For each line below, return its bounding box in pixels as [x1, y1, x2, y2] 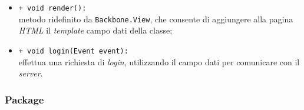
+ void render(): [18, 4, 87, 12]
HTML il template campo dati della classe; [18, 24, 173, 36]
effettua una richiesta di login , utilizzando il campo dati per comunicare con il [18, 55, 300, 68]
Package [5, 92, 44, 106]
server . [18, 67, 43, 79]
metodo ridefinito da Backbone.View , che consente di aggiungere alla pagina [18, 12, 293, 25]
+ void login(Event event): [18, 46, 128, 55]
